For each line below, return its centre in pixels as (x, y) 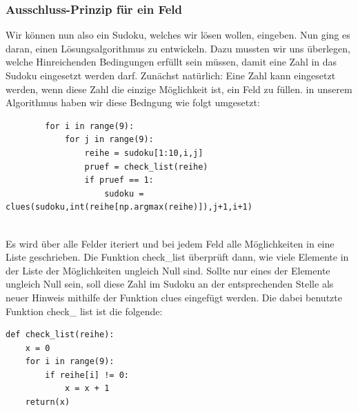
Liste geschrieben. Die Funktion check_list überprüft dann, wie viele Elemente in (177, 257)
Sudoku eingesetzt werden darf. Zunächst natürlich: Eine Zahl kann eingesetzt (171, 75)
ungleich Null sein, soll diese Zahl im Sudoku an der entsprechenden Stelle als (170, 284)
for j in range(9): (109, 140)
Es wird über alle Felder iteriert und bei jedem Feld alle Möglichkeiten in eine (170, 243)
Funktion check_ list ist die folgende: (84, 311)
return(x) (48, 402)
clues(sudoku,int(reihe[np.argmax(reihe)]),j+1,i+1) (129, 207)
